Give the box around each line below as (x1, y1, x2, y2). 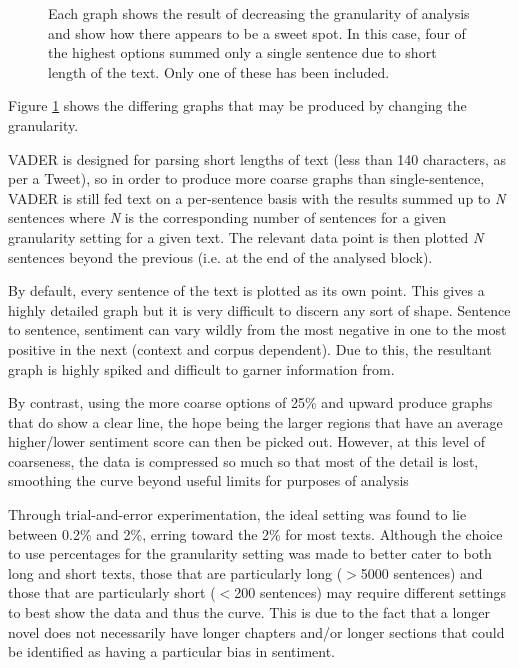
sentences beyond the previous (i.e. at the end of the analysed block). (8, 246, 433, 267)
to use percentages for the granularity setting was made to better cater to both (8, 543, 492, 564)
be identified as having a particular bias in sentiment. (8, 641, 335, 662)
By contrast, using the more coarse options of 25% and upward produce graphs (8, 392, 493, 413)
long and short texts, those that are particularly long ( (8, 562, 343, 583)
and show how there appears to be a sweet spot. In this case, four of (48, 22, 466, 43)
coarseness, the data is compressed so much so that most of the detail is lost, (8, 450, 479, 471)
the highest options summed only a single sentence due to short (48, 42, 437, 63)
